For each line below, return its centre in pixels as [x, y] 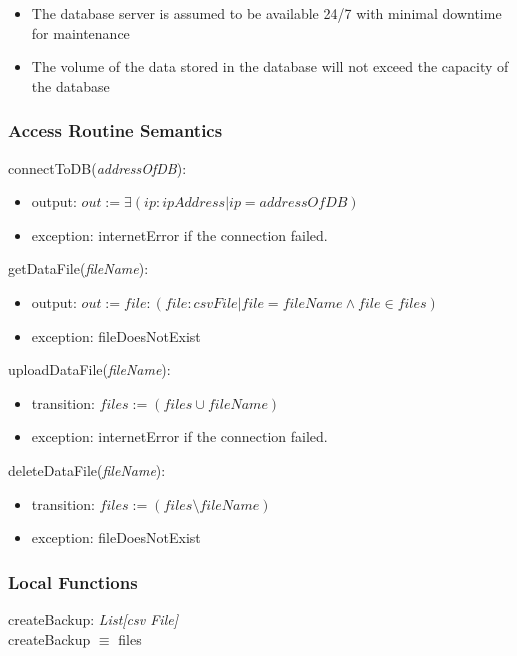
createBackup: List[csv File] [93, 618]
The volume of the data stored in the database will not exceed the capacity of [270, 66]
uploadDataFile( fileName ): [89, 369]
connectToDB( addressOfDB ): [97, 167]
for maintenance [80, 32]
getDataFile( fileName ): [78, 268]
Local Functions [73, 581]
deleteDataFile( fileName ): [87, 469]
